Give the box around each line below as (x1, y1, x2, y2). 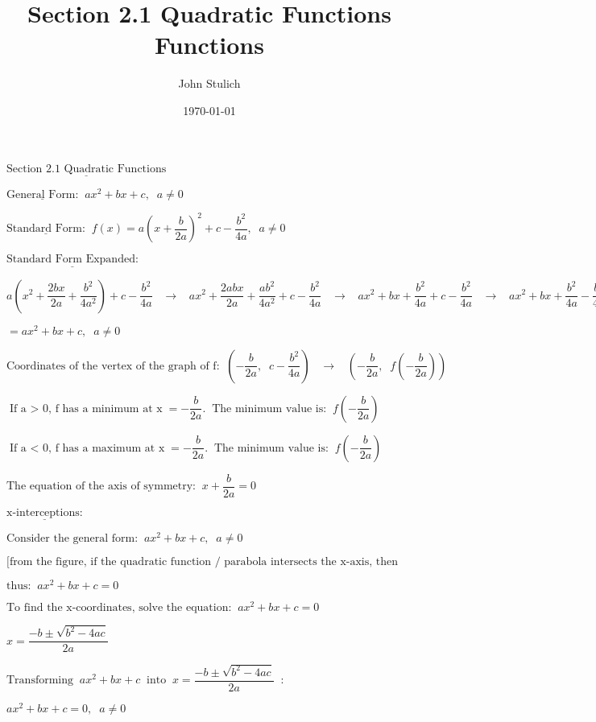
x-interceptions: (6, 506, 83, 518)
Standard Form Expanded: (6, 254, 139, 266)
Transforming (6, 675, 74, 687)
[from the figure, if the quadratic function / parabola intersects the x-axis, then (6, 555, 399, 567)
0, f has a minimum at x (43, 402, 163, 415)
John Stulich (178, 75, 241, 92)
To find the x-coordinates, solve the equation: (6, 602, 232, 614)
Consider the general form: (6, 532, 139, 544)
